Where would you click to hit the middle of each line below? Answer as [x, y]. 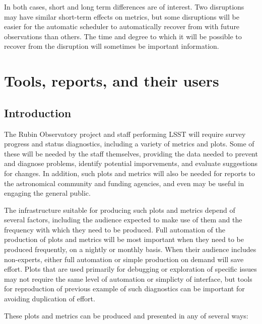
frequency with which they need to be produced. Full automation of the [115, 229]
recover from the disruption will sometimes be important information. [112, 46]
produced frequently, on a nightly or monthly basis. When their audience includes [130, 249]
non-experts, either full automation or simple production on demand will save [124, 259]
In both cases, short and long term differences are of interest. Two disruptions [124, 7]
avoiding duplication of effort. [50, 299]
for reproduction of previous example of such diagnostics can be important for [124, 289]
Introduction [38, 112]
